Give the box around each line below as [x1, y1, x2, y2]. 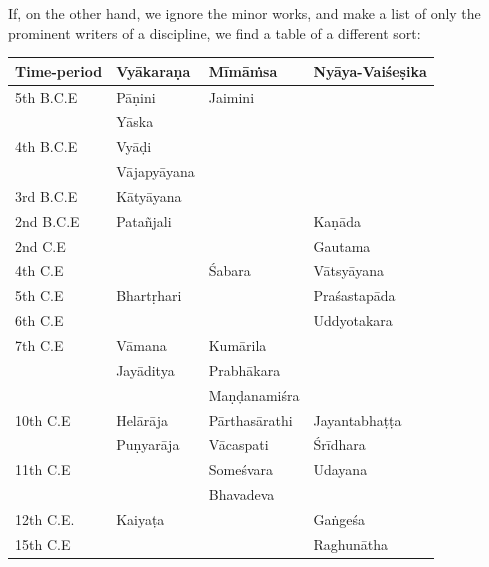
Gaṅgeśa [313, 508, 365, 529]
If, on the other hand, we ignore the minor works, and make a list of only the [8, 3, 481, 23]
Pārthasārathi [208, 409, 293, 430]
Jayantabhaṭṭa [313, 409, 402, 430]
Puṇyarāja [116, 434, 180, 455]
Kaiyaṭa [116, 508, 165, 529]
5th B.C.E [15, 86, 78, 107]
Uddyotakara [313, 310, 393, 331]
